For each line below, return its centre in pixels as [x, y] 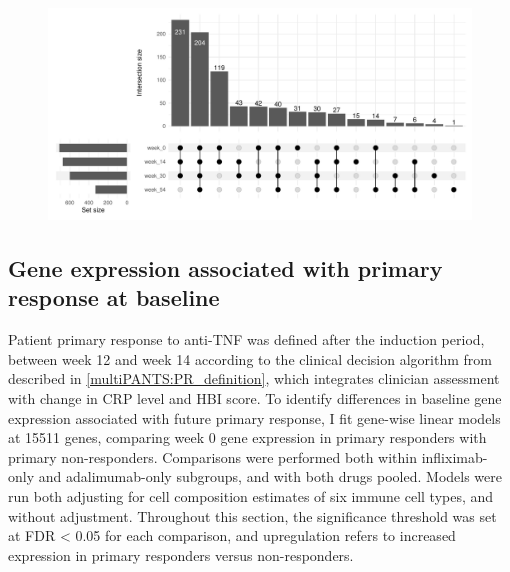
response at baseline [114, 297]
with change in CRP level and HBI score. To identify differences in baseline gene [255, 397]
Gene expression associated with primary [225, 267]
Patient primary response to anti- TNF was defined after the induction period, [246, 339]
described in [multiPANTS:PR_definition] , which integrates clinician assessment [254, 378]
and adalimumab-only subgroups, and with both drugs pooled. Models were [270, 476]
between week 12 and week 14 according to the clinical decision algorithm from [250, 358]
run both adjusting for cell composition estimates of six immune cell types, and [251, 495]
